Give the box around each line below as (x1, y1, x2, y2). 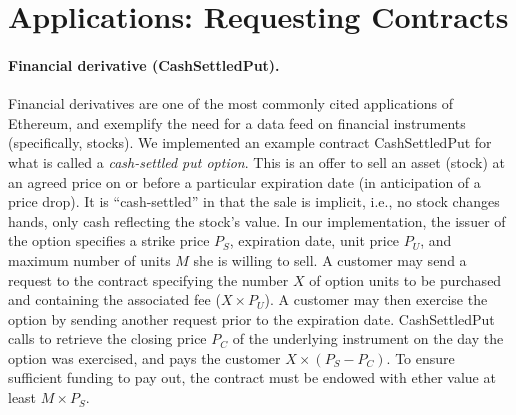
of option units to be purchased (309, 269, 502, 290)
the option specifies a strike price (8, 230, 210, 251)
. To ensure (386, 347, 455, 368)
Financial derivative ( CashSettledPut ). (8, 54, 280, 75)
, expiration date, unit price (229, 230, 400, 251)
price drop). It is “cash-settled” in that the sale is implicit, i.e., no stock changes (8, 191, 500, 212)
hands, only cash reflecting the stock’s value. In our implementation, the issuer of (8, 210, 506, 231)
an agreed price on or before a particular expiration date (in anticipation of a (8, 171, 481, 192)
